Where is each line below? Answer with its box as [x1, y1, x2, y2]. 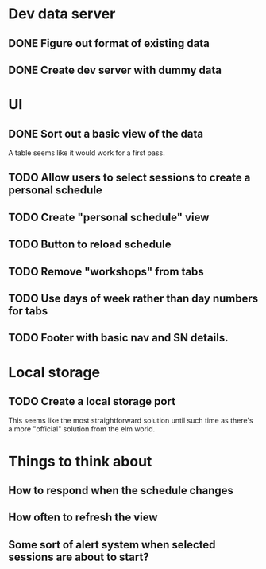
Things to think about [8, 452, 152, 470]
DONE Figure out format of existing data [8, 37, 210, 50]
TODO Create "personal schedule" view [8, 210, 210, 224]
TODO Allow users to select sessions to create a [8, 171, 251, 185]
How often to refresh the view [8, 511, 158, 524]
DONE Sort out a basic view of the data [8, 127, 204, 140]
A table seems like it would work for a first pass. [8, 148, 165, 158]
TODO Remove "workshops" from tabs [8, 264, 204, 279]
